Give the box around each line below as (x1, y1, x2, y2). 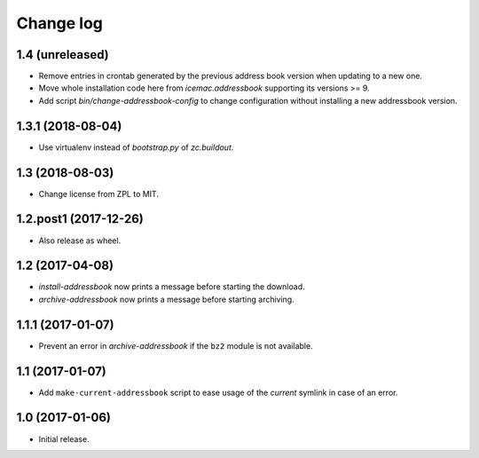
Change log (16, 13, 104, 33)
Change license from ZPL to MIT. (38, 188, 160, 199)
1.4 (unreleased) (16, 47, 110, 62)
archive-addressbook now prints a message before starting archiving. (38, 294, 294, 304)
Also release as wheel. (38, 235, 122, 246)
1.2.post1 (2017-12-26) (16, 211, 144, 226)
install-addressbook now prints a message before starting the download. (38, 281, 305, 292)
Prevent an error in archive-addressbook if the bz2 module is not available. (38, 340, 314, 351)
